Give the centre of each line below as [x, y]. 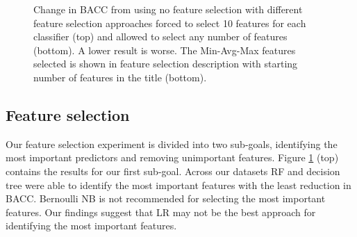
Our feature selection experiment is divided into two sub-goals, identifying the [172, 144]
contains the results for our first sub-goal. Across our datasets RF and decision [173, 171]
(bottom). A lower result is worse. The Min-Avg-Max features [165, 50]
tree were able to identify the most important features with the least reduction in [178, 185]
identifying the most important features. [91, 226]
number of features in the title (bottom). [120, 77]
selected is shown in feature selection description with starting [166, 64]
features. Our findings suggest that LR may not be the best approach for [161, 212]
